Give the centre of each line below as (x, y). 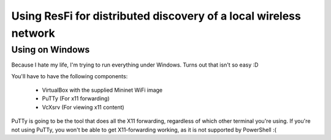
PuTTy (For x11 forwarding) (76, 98)
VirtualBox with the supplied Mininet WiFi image (102, 90)
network (33, 33)
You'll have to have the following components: (70, 76)
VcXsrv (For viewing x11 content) (83, 107)
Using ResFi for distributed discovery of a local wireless (156, 16)
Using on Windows (51, 50)
